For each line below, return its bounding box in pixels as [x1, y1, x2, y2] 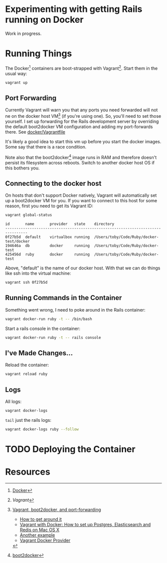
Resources [5, 466, 51, 478]
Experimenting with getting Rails [5, 3, 143, 15]
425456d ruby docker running [5, 252, 90, 257]
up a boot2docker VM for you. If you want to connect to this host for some [5, 198, 158, 204]
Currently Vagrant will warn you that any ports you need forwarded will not [5, 107, 158, 113]
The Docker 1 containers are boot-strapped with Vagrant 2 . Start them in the [5, 64, 158, 71]
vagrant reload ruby [5, 372, 48, 377]
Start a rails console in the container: [5, 325, 81, 331]
